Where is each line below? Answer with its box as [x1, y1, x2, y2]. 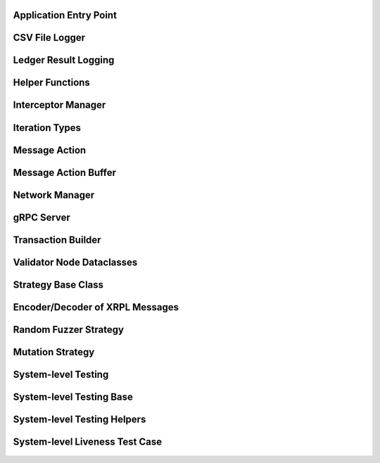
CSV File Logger [13, 32, 86, 44]
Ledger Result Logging [13, 54, 115, 66]
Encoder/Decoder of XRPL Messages [13, 301, 179, 313]
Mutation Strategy [13, 345, 95, 358]
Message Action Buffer [13, 166, 116, 179]
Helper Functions [13, 77, 91, 89]
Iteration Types [13, 122, 81, 134]
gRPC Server [13, 211, 70, 223]
